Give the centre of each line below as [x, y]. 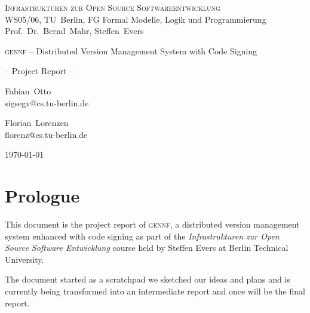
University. [24, 259]
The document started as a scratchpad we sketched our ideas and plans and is [148, 279]
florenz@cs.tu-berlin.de [46, 134]
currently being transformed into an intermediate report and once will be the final [155, 291]
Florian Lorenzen [37, 123]
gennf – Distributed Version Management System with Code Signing [131, 50]
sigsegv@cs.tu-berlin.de [47, 102]
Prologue [42, 196]
